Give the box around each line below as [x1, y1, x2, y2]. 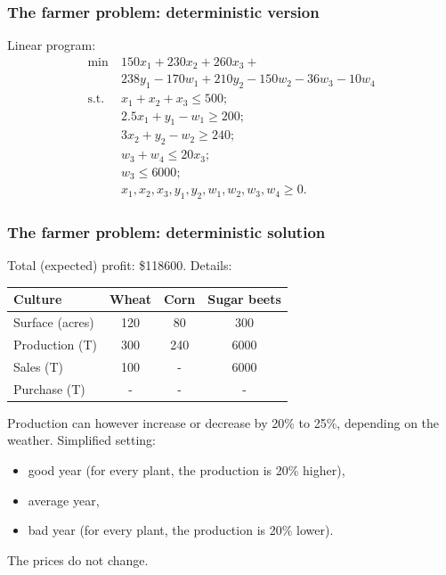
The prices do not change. [7, 550, 149, 569]
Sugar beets [207, 290, 281, 308]
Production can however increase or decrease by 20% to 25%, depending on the [7, 413, 440, 431]
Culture [13, 290, 62, 308]
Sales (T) [13, 357, 64, 375]
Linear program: [7, 36, 96, 54]
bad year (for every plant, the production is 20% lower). [28, 521, 334, 539]
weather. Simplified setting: [7, 431, 156, 449]
